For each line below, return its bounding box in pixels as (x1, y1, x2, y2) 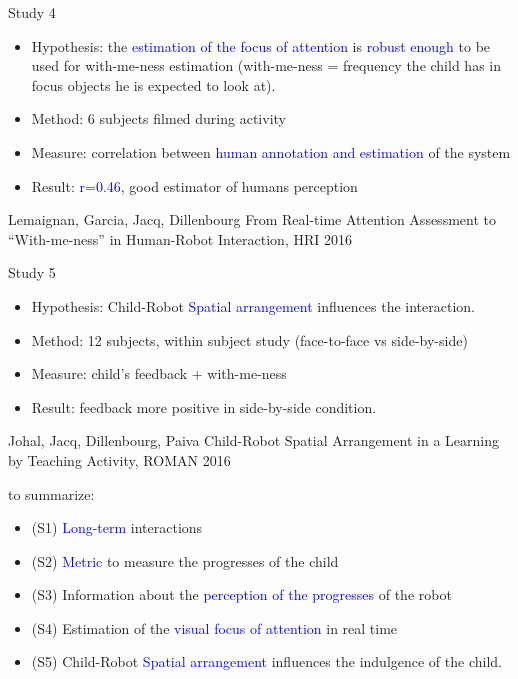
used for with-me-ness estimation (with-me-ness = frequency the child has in (31, 55, 501, 76)
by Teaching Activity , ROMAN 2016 (8, 449, 231, 470)
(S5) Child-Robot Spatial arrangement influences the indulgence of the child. (31, 651, 502, 672)
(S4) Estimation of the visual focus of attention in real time (31, 617, 398, 638)
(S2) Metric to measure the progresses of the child (31, 550, 339, 571)
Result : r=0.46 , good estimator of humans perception (31, 175, 358, 196)
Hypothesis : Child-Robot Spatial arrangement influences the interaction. (31, 295, 475, 316)
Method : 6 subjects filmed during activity (31, 108, 286, 129)
